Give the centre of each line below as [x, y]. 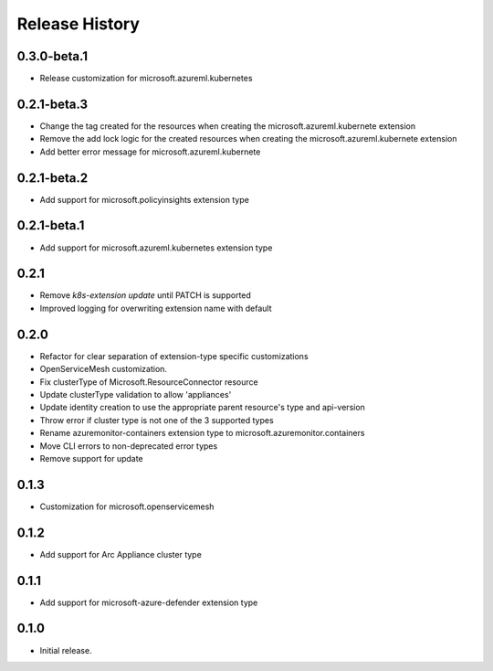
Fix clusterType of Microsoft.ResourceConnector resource [149, 382]
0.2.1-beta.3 [52, 104]
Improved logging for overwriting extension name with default [156, 308]
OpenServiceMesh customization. [104, 369]
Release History [79, 24]
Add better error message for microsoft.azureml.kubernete [150, 152]
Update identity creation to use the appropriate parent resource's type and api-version [202, 408]
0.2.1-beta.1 [51, 225]
